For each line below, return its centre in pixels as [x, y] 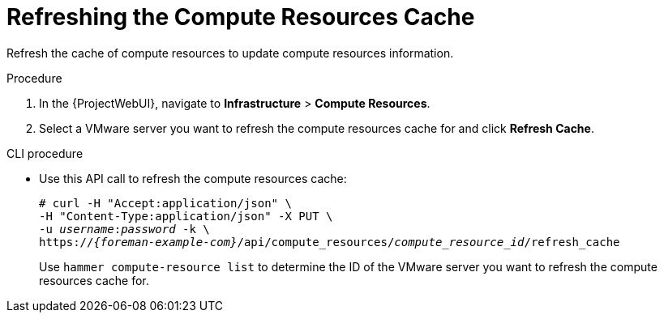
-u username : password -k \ [124, 229]
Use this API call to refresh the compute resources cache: [193, 178]
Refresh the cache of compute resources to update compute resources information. [230, 53]
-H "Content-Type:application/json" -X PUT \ [186, 216]
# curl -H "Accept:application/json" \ [165, 203]
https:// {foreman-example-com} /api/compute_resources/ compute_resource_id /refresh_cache [330, 242]
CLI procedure [45, 153]
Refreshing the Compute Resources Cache [241, 17]
